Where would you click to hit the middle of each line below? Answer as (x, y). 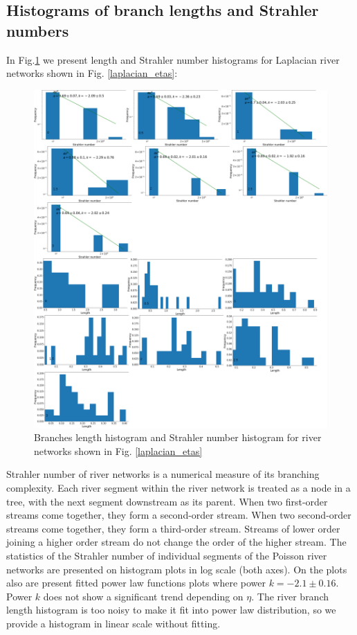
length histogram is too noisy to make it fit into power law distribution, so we (171, 610)
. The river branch (290, 596)
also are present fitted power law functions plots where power (136, 583)
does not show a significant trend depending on (143, 596)
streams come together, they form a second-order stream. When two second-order (179, 515)
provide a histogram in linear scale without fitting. (113, 623)
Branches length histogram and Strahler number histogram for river (178, 437)
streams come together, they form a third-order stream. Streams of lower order (173, 528)
